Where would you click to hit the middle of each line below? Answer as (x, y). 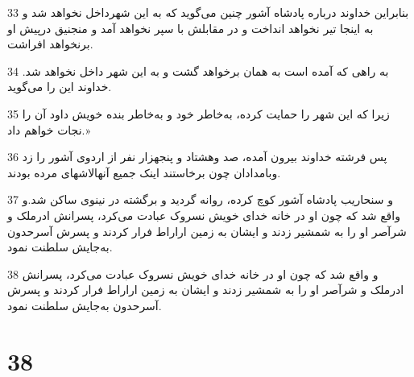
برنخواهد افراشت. (50, 44)
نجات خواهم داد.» (49, 129)
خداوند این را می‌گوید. (60, 87)
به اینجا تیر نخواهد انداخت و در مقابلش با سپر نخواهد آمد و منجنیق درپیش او (190, 28)
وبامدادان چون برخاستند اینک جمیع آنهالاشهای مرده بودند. (144, 172)
